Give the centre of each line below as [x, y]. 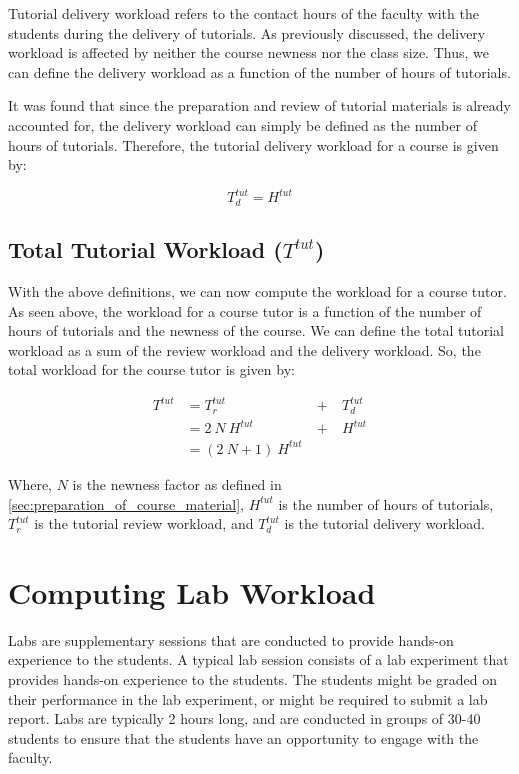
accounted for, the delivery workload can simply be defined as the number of [242, 124]
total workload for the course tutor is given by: [151, 369]
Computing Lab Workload [192, 591]
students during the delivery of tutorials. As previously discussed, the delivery [247, 32]
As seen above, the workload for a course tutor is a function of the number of [245, 310]
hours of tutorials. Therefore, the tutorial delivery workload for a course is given [253, 144]
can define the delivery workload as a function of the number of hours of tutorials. [259, 71]
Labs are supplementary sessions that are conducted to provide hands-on [231, 639]
